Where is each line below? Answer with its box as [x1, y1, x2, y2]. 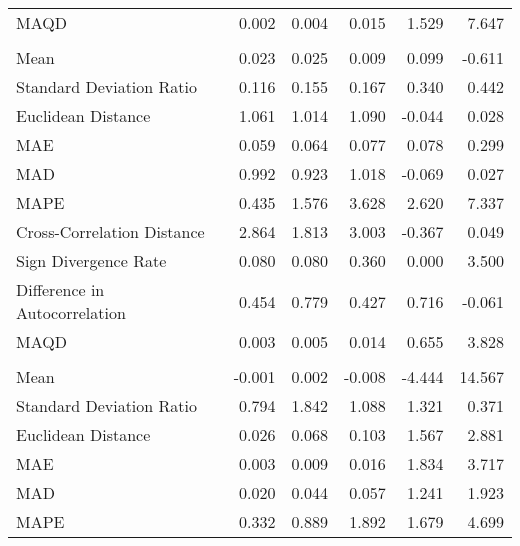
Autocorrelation [16, 301, 126, 324]
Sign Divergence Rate [16, 249, 167, 272]
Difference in [16, 278, 105, 301]
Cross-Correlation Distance [16, 220, 205, 243]
